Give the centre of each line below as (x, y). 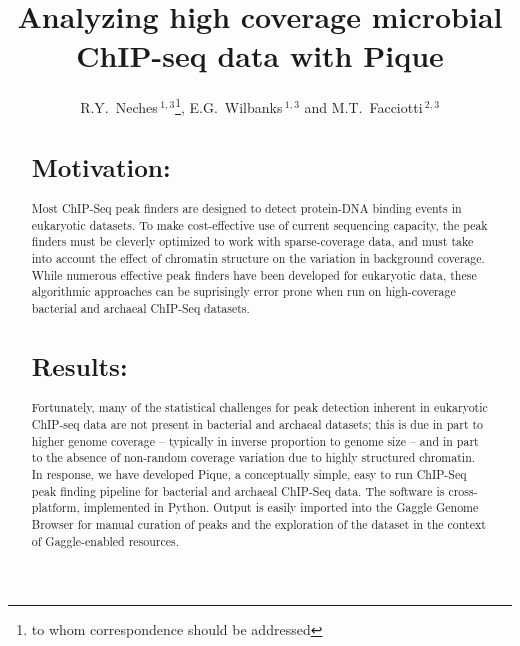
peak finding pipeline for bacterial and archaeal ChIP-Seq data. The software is (238, 490)
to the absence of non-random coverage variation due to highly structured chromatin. (253, 457)
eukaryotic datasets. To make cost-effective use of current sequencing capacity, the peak (259, 224)
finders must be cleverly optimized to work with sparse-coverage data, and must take (252, 241)
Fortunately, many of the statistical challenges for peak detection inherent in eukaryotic (259, 407)
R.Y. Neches (119, 106)
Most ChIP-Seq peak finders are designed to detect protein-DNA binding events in (246, 208)
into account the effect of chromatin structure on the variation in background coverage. (258, 258)
